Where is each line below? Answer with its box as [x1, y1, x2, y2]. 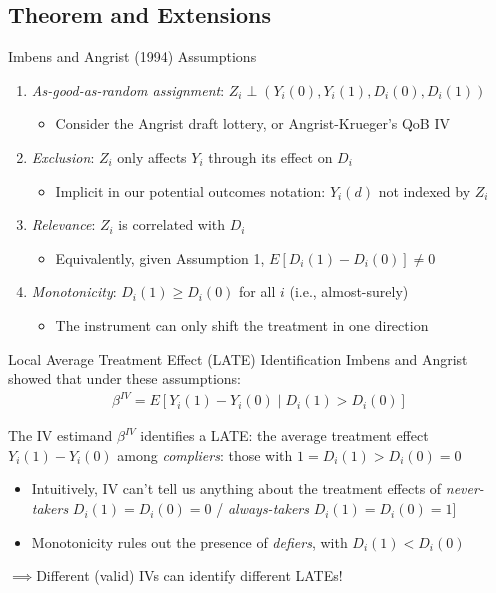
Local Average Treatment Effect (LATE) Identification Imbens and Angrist [8, 348, 468, 369]
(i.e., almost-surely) [289, 281, 409, 302]
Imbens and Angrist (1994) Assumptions [8, 46, 257, 67]
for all [239, 281, 276, 302]
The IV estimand [8, 425, 113, 446]
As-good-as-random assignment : [31, 79, 225, 100]
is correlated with [118, 214, 226, 235]
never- [445, 478, 484, 499]
